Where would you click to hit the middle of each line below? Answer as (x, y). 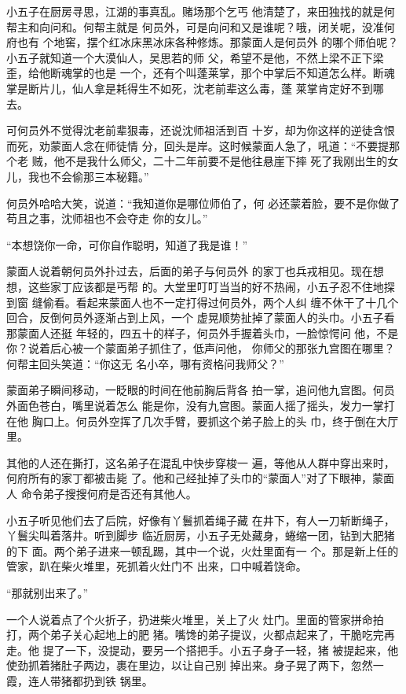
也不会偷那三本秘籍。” (94, 176)
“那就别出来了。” (48, 592)
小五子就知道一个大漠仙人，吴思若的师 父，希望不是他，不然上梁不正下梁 (195, 57)
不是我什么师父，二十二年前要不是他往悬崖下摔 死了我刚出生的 (226, 161)
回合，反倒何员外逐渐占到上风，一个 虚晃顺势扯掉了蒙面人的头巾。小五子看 (201, 317)
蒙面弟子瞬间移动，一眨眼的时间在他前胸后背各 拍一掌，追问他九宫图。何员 (201, 390)
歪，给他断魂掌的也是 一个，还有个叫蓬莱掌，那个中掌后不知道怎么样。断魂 (201, 73)
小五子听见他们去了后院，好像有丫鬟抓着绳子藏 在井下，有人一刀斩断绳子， (201, 520)
